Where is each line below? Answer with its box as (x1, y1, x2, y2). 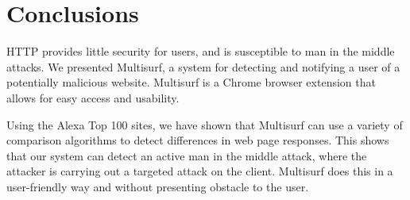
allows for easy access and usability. (6, 89, 180, 106)
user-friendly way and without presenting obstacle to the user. (6, 178, 309, 194)
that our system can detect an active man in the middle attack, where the (6, 147, 367, 163)
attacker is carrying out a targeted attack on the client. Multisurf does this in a (6, 163, 393, 179)
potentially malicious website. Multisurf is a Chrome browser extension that (6, 74, 376, 90)
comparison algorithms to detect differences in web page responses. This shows (6, 132, 389, 148)
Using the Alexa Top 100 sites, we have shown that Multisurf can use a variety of (6, 116, 403, 133)
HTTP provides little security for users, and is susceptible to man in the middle (6, 43, 395, 60)
